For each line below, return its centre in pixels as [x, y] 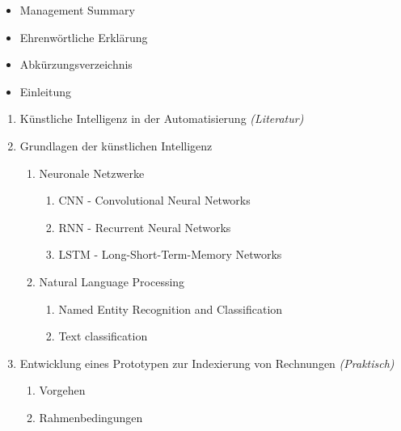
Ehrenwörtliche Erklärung [84, 37]
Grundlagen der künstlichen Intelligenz [116, 145]
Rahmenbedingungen [91, 417]
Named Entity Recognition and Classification [171, 308]
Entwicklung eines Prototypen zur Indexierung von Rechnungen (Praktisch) [207, 363]
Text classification [103, 336]
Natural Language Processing [112, 281]
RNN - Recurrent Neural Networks [145, 227]
